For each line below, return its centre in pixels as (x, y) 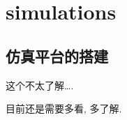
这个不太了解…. (40, 85)
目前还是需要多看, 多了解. (64, 108)
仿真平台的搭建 (57, 55)
